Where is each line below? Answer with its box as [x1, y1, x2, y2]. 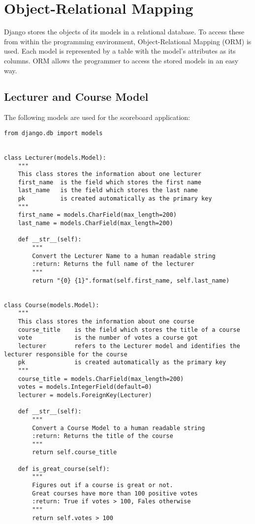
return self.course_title [32, 449, 117, 456]
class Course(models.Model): [4, 301, 99, 309]
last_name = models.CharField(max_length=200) [18, 220, 173, 227]
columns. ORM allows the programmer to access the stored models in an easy [4, 55, 239, 65]
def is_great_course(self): [18, 465, 110, 472]
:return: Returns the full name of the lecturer [32, 261, 194, 268]
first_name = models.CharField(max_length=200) [18, 211, 177, 219]
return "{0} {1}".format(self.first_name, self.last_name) [32, 277, 230, 284]
